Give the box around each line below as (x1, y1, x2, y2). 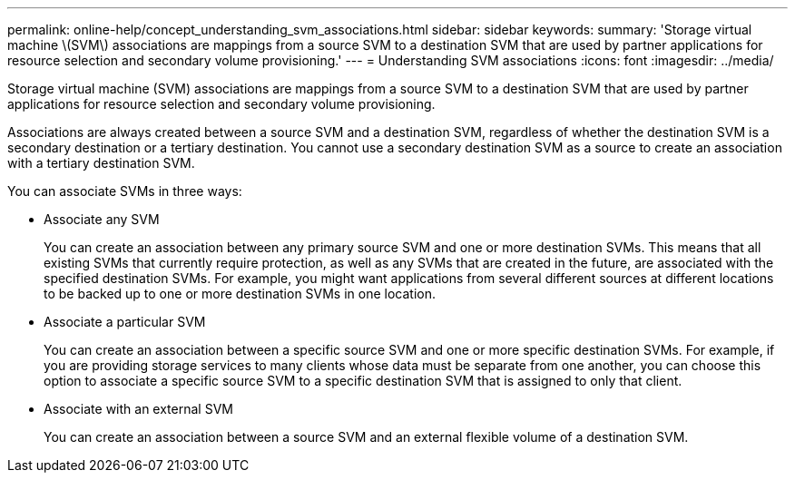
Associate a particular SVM (44, 314, 206, 329)
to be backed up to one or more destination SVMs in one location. (44, 286, 437, 301)
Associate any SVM (44, 211, 160, 227)
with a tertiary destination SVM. (7, 155, 195, 171)
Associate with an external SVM (44, 401, 233, 416)
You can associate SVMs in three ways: (7, 183, 242, 199)
